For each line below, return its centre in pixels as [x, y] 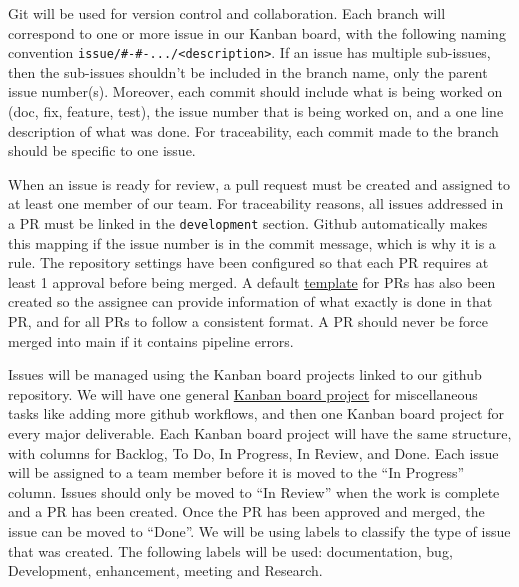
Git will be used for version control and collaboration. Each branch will [227, 13]
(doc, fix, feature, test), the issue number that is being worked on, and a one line [256, 111]
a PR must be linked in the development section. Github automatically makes [248, 223]
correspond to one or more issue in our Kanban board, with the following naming [257, 32]
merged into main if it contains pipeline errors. [151, 340]
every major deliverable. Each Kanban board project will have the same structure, [260, 433]
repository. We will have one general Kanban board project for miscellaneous [243, 393]
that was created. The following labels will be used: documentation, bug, [230, 550]
